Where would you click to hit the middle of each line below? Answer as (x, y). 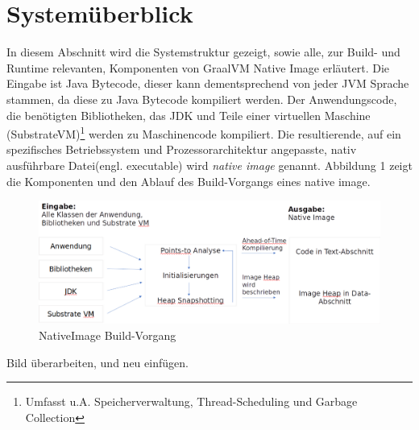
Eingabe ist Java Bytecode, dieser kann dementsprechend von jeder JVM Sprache (208, 83)
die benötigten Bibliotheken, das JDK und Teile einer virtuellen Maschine (189, 115)
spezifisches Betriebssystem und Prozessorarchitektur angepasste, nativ (182, 149)
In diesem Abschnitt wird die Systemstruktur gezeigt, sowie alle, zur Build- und (203, 52)
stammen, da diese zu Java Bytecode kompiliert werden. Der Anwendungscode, (202, 99)
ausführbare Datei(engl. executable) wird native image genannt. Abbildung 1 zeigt (209, 165)
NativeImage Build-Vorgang (108, 335)
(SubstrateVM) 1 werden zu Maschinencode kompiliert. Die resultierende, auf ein (204, 132)
